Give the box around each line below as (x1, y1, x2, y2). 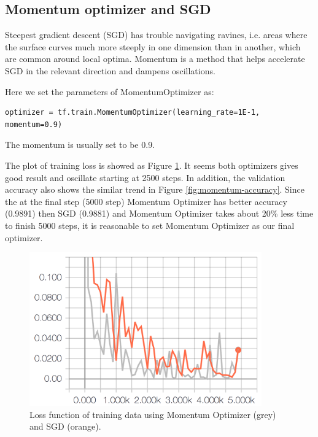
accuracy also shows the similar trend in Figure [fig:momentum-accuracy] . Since (5, 183, 304, 196)
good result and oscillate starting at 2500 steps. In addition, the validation (5, 171, 285, 184)
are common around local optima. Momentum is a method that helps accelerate (5, 52, 305, 65)
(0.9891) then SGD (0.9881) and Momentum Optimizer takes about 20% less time (5, 207, 314, 220)
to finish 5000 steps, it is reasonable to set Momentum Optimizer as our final (5, 218, 295, 231)
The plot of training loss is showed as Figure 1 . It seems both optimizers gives (5, 158, 298, 171)
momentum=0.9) (5, 120, 63, 129)
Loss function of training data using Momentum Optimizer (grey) (29, 408, 276, 420)
